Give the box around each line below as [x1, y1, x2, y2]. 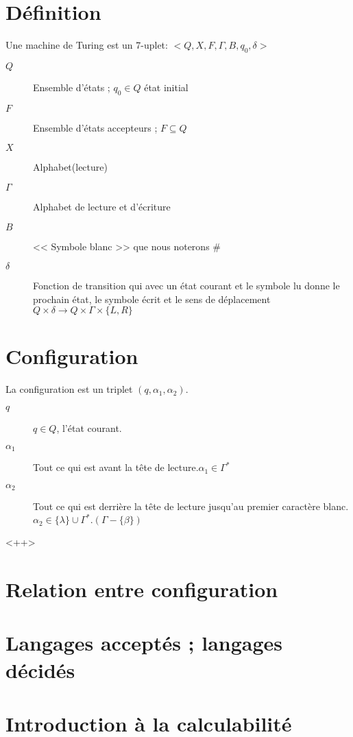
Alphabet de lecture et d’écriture [33, 199, 171, 213]
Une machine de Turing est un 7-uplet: [5, 38, 168, 52]
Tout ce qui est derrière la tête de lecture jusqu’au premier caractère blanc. [33, 499, 349, 514]
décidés [5, 655, 75, 684]
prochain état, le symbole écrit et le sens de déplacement [33, 291, 271, 306]
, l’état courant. [56, 421, 122, 435]
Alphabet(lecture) [33, 160, 108, 174]
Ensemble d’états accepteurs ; [33, 120, 158, 134]
